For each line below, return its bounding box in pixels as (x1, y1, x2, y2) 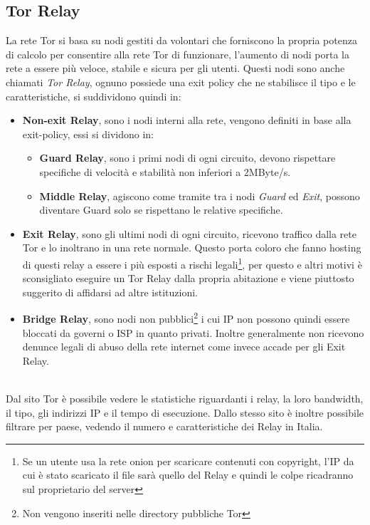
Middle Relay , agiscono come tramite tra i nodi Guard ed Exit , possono (39, 188, 360, 203)
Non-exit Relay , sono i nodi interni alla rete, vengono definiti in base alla (22, 113, 351, 128)
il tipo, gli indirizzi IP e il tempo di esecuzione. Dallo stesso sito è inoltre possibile (6, 405, 364, 420)
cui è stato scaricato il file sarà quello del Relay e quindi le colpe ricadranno (22, 467, 354, 482)
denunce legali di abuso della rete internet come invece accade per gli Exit (22, 339, 346, 354)
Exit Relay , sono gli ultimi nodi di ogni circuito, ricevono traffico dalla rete (22, 226, 356, 241)
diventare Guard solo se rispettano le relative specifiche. (39, 202, 283, 217)
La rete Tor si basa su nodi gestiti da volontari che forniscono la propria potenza (6, 33, 357, 48)
